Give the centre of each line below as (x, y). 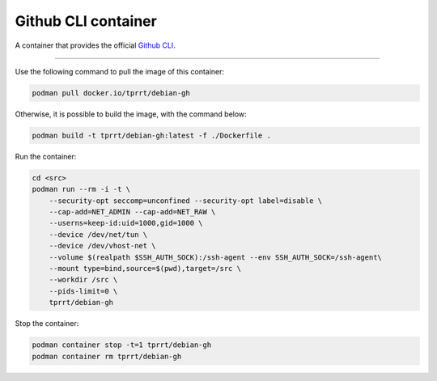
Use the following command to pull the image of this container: (120, 71)
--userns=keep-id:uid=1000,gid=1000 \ (126, 223)
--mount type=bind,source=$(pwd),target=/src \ (145, 268)
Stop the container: (47, 324)
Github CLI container (86, 21)
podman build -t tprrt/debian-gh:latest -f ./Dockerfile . (151, 135)
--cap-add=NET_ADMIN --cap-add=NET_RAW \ (132, 212)
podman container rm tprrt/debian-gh (107, 356)
